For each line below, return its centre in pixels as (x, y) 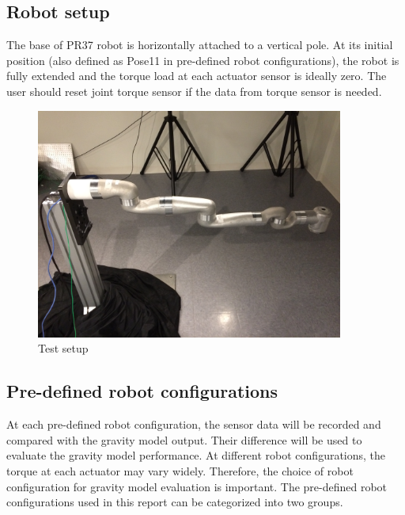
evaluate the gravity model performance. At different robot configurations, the (196, 455)
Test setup (63, 348)
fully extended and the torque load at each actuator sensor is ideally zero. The (197, 76)
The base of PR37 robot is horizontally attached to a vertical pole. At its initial (200, 45)
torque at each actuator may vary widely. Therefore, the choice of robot (180, 470)
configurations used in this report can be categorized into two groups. (175, 502)
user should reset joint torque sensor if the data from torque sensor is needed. (194, 91)
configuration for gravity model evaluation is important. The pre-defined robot (197, 486)
